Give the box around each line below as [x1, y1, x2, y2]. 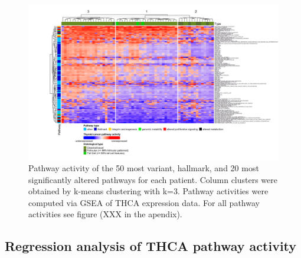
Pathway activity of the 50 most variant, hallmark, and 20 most [28, 162, 259, 174]
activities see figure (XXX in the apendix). [28, 208, 182, 220]
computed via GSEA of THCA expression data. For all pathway [28, 196, 260, 208]
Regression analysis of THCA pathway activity [5, 237, 297, 255]
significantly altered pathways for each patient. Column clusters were [28, 173, 278, 185]
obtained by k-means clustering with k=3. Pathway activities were [28, 185, 269, 197]
